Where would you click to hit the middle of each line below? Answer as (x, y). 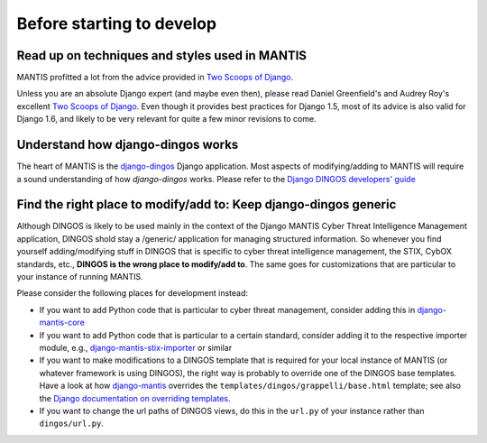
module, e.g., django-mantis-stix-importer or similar (136, 347)
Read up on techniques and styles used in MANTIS (161, 55)
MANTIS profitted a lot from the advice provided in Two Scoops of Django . (155, 78)
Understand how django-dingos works (128, 145)
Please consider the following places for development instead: (132, 293)
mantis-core (62, 323)
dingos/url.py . (71, 423)
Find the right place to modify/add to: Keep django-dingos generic (207, 204)
